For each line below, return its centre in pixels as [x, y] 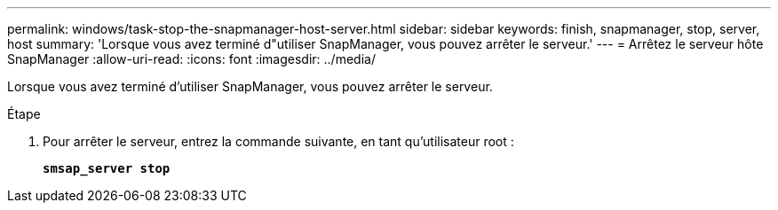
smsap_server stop [107, 168]
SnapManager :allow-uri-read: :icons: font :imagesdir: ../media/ [191, 59]
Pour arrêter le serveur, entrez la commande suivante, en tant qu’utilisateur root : [278, 141]
